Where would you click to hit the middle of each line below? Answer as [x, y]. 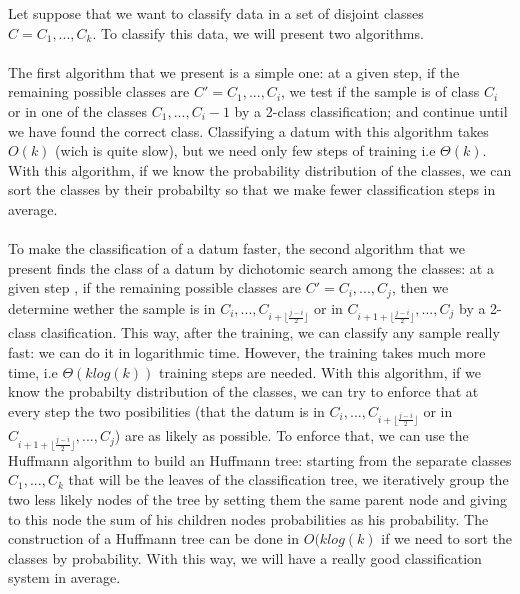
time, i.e [33, 371]
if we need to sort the [447, 538]
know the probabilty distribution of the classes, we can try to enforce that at [243, 391]
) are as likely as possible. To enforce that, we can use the [291, 435]
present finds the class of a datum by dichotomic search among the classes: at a [251, 267]
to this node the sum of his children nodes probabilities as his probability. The [248, 518]
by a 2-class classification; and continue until [371, 110]
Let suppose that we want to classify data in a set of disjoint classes [216, 13]
